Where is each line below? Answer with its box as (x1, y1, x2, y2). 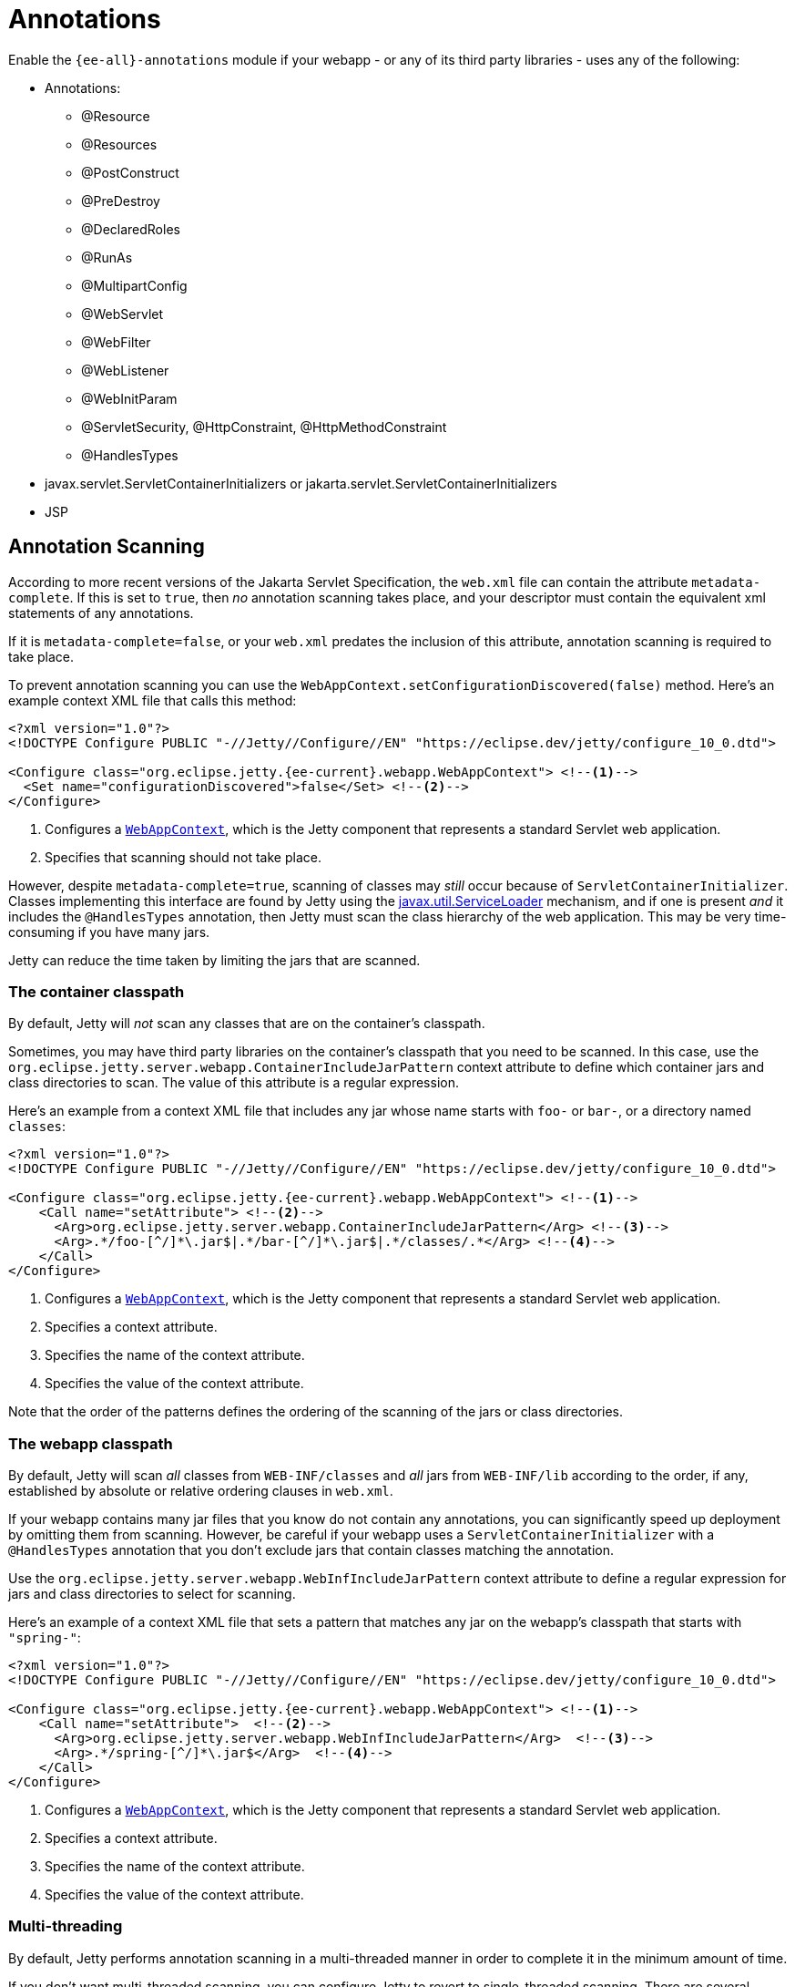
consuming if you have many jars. (8, 923, 210, 940)
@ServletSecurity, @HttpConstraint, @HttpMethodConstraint (81, 418, 447, 435)
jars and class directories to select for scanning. (8, 1586, 296, 1602)
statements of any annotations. (8, 604, 194, 621)
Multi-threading (8, 1917, 123, 1936)
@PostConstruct (81, 164, 179, 180)
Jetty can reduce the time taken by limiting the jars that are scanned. (8, 952, 421, 968)
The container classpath (8, 982, 185, 1001)
